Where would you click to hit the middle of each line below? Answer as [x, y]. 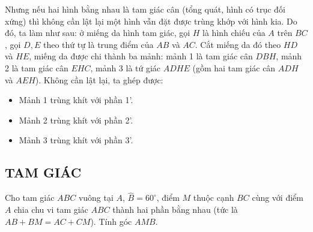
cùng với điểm [278, 198]
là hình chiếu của [234, 33]
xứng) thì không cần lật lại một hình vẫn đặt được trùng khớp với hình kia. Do [151, 21]
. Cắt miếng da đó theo [238, 44]
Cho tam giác [30, 198]
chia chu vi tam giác [51, 209]
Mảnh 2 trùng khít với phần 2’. [76, 120]
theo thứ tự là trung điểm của [98, 44]
